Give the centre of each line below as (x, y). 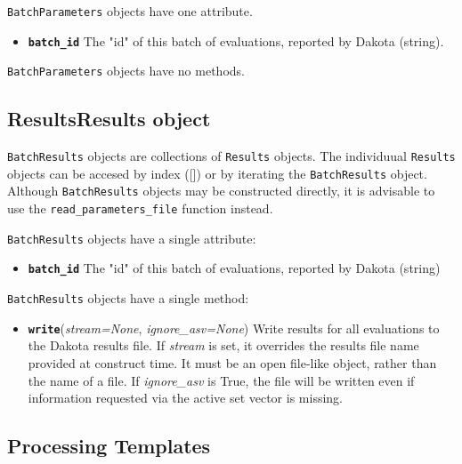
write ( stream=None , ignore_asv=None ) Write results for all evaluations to (234, 328)
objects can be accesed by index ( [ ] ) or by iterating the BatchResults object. (217, 173)
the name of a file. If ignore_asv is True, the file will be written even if (221, 380)
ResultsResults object (109, 119)
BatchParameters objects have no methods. (126, 71)
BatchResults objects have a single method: (128, 298)
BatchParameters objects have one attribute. (130, 11)
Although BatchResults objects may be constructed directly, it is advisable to (221, 191)
